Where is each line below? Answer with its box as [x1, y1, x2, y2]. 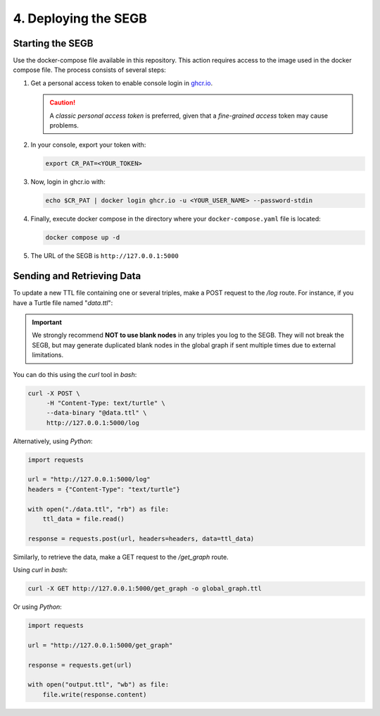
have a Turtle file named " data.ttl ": [13, 298, 113, 307]
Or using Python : [13, 603, 63, 611]
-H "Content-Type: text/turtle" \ [46, 399, 165, 407]
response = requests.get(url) [27, 661, 132, 669]
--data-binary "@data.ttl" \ [46, 409, 147, 417]
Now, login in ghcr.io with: [30, 178, 106, 186]
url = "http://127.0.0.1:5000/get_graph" [27, 641, 173, 649]
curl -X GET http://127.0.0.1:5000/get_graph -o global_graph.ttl [27, 585, 262, 593]
